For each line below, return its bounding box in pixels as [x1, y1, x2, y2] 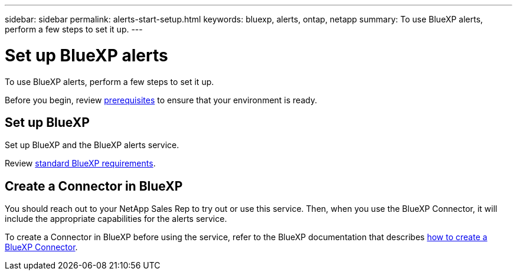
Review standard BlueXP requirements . [5, 158, 156, 169]
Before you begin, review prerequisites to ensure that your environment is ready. [5, 94, 318, 105]
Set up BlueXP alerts [5, 45, 168, 66]
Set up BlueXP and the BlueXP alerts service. [5, 140, 179, 150]
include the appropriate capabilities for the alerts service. [5, 214, 227, 224]
